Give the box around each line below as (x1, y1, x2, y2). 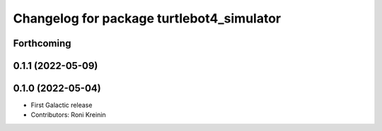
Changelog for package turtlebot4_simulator (13, 11, 282, 26)
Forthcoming (13, 37, 71, 49)
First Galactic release (30, 101, 93, 109)
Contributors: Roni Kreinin (30, 111, 106, 119)
